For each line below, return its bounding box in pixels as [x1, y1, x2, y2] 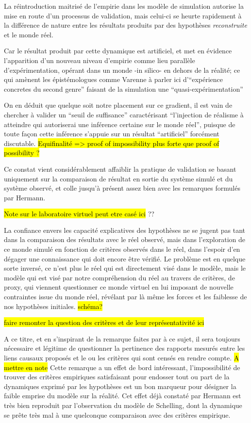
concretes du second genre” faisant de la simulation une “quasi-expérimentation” [4, 83, 243, 94]
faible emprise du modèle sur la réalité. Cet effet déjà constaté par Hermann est [4, 390, 241, 401]
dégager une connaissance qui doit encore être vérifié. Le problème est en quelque [4, 253, 246, 263]
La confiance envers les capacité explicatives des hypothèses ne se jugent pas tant [4, 225, 245, 235]
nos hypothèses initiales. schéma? [4, 301, 102, 311]
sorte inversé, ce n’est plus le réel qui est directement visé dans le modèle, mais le [4, 263, 246, 273]
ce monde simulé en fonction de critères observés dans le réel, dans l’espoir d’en [4, 244, 240, 254]
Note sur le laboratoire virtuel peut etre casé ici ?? [4, 209, 154, 219]
